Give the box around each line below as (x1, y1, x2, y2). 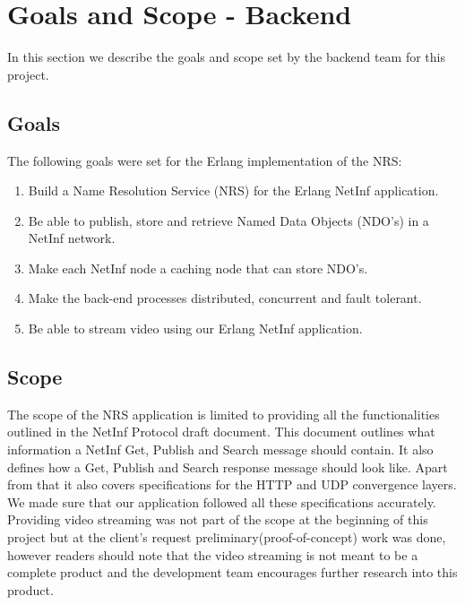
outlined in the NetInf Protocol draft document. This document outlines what (7, 422, 435, 441)
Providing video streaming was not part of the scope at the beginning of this (7, 510, 428, 529)
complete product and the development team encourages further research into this (7, 563, 458, 582)
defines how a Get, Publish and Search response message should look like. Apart (7, 457, 448, 476)
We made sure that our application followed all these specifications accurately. (7, 492, 436, 511)
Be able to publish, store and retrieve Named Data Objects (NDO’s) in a (28, 211, 429, 229)
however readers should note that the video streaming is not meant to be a (7, 545, 418, 564)
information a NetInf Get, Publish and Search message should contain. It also (7, 440, 434, 459)
